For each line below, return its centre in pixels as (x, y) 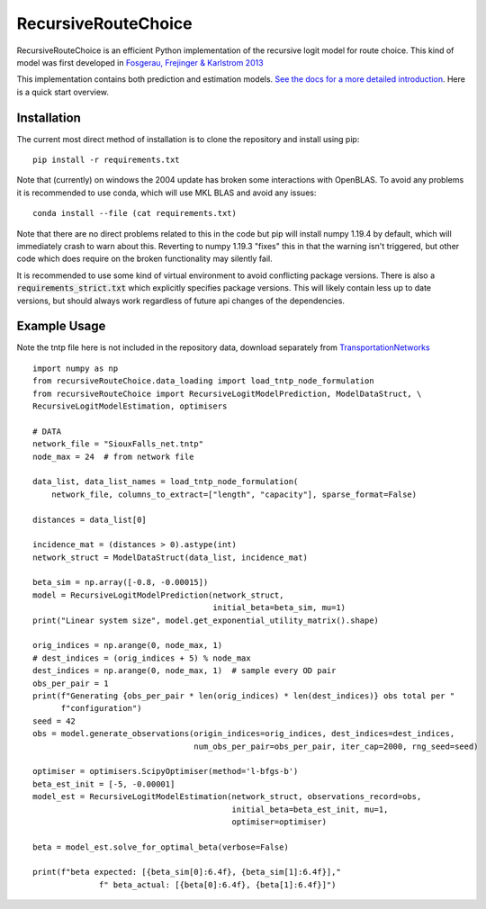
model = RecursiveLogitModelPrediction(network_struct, (158, 595)
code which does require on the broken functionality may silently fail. (145, 259)
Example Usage (61, 326)
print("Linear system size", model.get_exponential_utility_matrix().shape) (206, 620)
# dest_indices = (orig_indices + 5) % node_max (142, 658)
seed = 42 (54, 721)
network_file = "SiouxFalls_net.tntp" (118, 444)
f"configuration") (101, 708)
